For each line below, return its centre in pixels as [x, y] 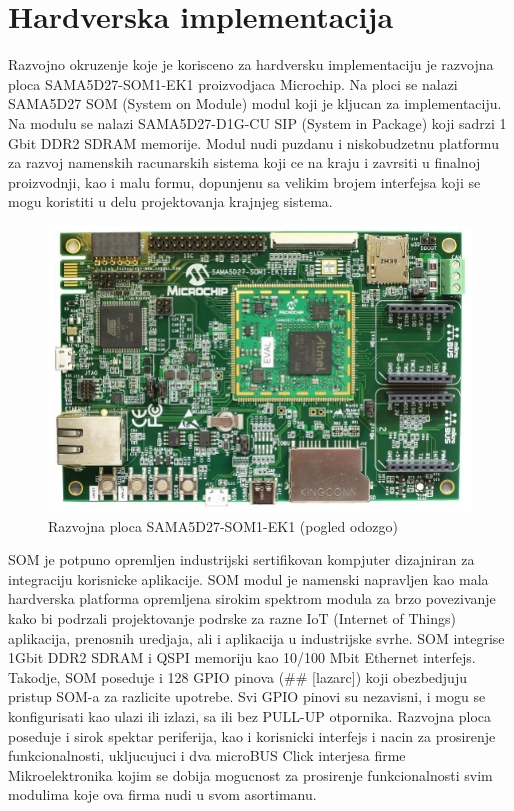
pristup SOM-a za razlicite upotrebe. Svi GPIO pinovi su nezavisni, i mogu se [247, 696]
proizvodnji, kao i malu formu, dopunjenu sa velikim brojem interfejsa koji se [244, 181]
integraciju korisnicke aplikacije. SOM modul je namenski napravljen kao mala [248, 578]
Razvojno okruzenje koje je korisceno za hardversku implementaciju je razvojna [251, 64]
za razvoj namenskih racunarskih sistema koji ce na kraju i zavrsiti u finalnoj [244, 162]
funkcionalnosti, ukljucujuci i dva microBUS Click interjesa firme [207, 755]
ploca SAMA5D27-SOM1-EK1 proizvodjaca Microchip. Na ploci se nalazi [233, 83]
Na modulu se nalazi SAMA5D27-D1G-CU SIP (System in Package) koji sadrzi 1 [257, 122]
